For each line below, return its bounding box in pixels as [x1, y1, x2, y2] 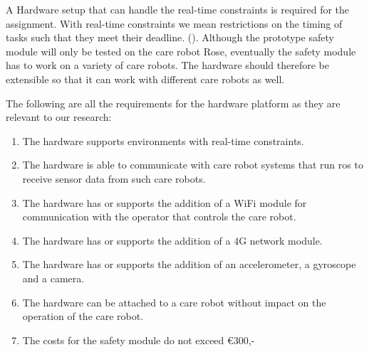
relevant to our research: [6, 110, 112, 124]
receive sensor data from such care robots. [22, 171, 206, 186]
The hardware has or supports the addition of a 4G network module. [22, 233, 323, 247]
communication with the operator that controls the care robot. [22, 209, 296, 224]
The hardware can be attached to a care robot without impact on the [22, 294, 326, 309]
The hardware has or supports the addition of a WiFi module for [22, 195, 307, 210]
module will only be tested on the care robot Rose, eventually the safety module [6, 43, 356, 58]
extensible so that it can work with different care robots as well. [6, 71, 285, 86]
